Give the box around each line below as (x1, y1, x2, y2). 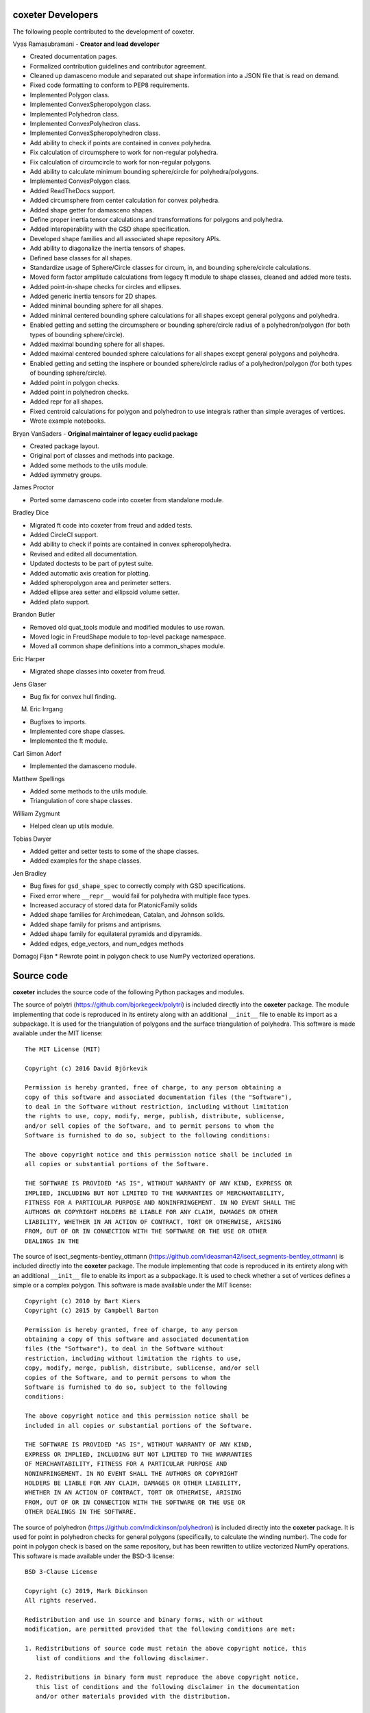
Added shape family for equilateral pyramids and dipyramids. (29, 930, 202, 938)
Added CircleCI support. (29, 531, 99, 539)
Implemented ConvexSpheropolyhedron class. (29, 129, 161, 137)
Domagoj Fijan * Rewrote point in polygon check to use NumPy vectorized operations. (12, 952, 256, 960)
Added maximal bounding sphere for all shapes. (29, 340, 165, 349)
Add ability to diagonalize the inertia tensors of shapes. (29, 244, 186, 253)
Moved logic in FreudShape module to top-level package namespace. (29, 632, 226, 641)
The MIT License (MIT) (25, 1045, 101, 1053)
